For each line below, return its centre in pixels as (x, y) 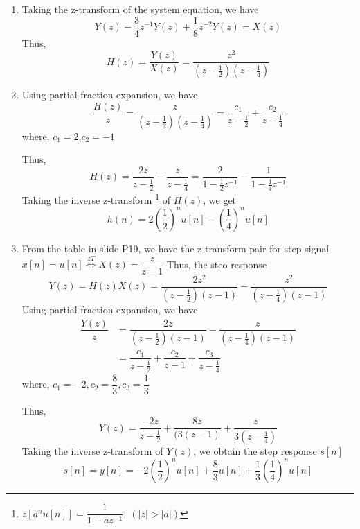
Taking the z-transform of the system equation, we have (140, 9)
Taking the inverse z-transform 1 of (96, 199)
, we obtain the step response (255, 451)
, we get (220, 199)
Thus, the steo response (217, 264)
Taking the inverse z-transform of (92, 451)
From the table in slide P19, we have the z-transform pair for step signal (175, 248)
